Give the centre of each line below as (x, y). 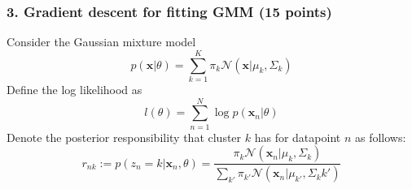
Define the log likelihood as (75, 89)
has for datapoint (298, 137)
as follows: (380, 137)
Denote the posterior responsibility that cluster (124, 137)
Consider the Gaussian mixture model (101, 42)
